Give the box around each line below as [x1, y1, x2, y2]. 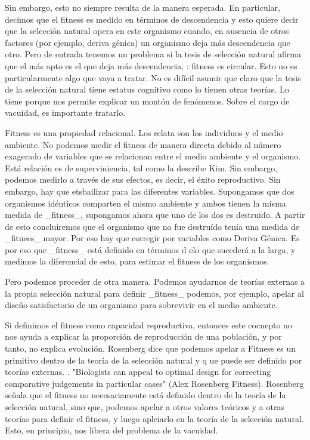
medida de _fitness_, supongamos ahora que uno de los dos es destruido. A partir [5, 208, 305, 221]
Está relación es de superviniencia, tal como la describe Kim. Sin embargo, [5, 161, 278, 174]
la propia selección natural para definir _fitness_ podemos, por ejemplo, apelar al [5, 287, 304, 299]
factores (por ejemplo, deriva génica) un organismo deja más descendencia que [5, 36, 290, 48]
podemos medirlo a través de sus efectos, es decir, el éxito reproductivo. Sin [5, 173, 281, 186]
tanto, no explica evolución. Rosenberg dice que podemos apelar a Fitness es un [5, 342, 296, 355]
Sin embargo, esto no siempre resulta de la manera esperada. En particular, [5, 1, 280, 13]
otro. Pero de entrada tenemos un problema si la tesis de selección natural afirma [5, 48, 301, 60]
